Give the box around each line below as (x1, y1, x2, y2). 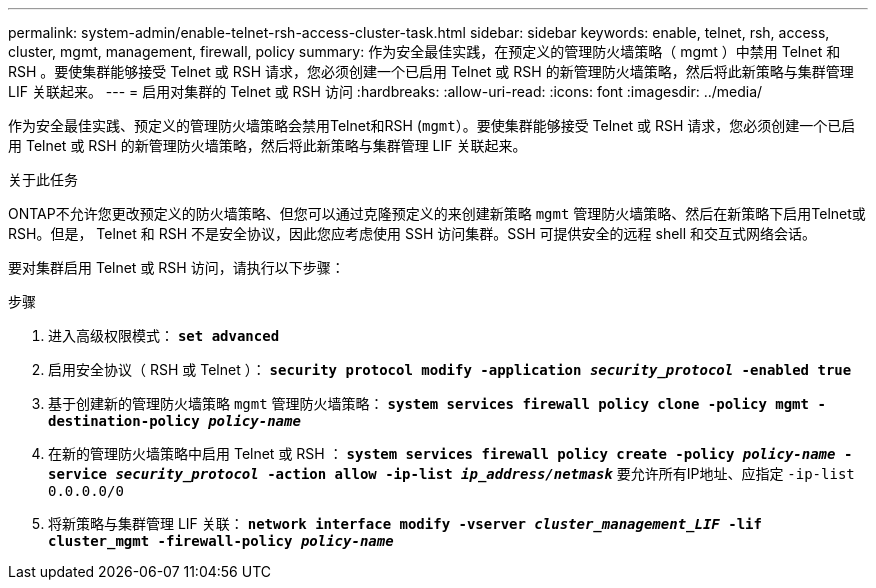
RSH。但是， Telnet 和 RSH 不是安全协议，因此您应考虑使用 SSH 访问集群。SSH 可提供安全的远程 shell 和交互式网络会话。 (8, 225, 817, 242)
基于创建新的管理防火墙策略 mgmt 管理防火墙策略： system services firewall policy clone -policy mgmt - (48, 395, 826, 412)
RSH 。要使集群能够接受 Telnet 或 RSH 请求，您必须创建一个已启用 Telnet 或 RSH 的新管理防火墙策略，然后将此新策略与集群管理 (8, 63, 854, 80)
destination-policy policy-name (48, 413, 301, 429)
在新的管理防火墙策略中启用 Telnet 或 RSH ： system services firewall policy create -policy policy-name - (48, 445, 853, 462)
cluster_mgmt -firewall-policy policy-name (48, 533, 394, 549)
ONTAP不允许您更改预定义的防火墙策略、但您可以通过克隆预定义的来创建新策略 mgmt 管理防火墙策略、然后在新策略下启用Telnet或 (8, 205, 866, 222)
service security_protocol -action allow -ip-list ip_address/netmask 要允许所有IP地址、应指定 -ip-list (48, 465, 855, 482)
